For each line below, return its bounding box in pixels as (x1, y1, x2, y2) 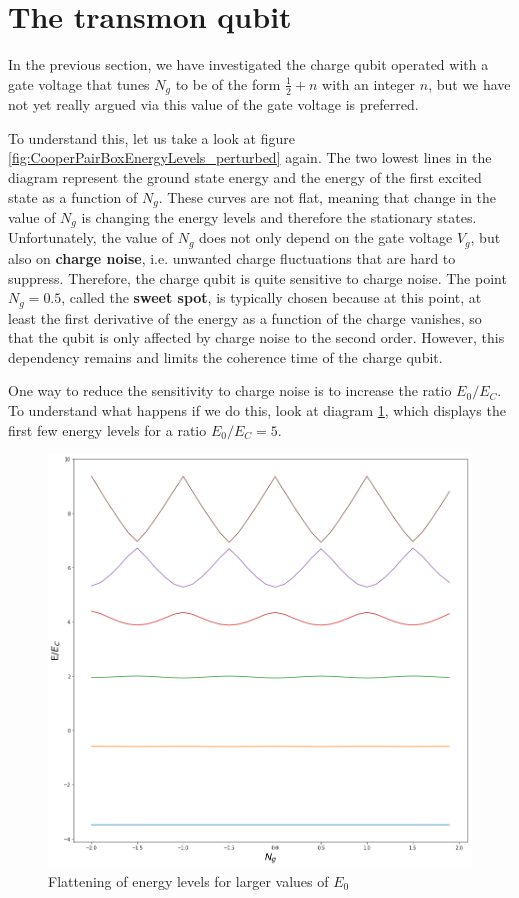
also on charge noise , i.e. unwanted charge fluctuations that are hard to (8, 247, 456, 268)
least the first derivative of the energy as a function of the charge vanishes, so (8, 307, 482, 328)
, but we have (428, 73, 511, 94)
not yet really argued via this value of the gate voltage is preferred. (8, 94, 419, 115)
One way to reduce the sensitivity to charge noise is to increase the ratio (8, 380, 452, 401)
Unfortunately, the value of (8, 227, 173, 248)
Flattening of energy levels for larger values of (48, 870, 329, 891)
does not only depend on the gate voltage (199, 227, 453, 248)
